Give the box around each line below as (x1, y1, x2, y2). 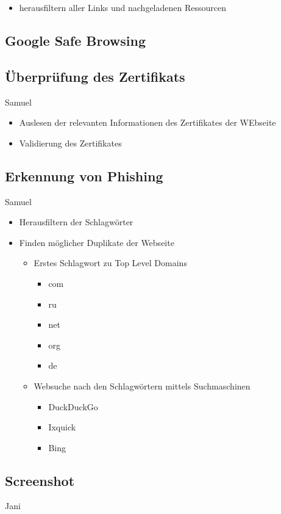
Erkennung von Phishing (5, 166, 163, 185)
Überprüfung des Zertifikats (5, 67, 185, 85)
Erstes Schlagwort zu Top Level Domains (34, 256, 187, 269)
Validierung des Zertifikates (19, 136, 122, 149)
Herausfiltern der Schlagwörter (19, 215, 133, 228)
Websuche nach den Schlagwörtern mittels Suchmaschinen (34, 379, 251, 392)
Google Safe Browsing (5, 31, 146, 49)
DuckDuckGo (48, 400, 98, 413)
